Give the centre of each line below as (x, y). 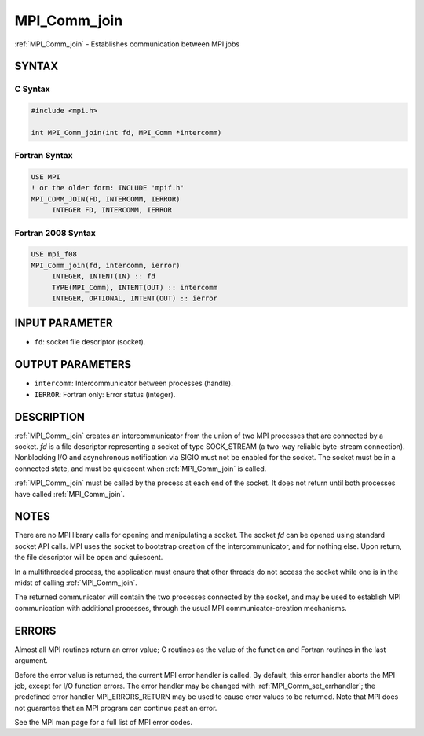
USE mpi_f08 (54, 254)
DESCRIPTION (50, 417)
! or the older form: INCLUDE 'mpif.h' (108, 188)
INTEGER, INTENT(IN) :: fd (104, 276)
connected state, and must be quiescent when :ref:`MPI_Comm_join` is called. (141, 469)
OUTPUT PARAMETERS (73, 364)
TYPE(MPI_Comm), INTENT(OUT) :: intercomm (134, 287)
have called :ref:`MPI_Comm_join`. (70, 494)
